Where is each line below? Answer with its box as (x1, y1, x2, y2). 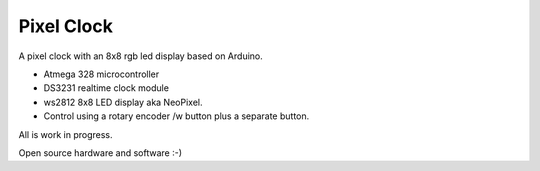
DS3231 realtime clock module (43, 82, 170, 94)
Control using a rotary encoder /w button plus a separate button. (43, 110, 310, 122)
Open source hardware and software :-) (18, 146, 183, 159)
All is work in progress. (18, 128, 114, 140)
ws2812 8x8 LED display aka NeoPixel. (43, 96, 203, 108)
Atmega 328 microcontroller (43, 68, 160, 80)
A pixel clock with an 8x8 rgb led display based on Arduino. (18, 50, 264, 62)
